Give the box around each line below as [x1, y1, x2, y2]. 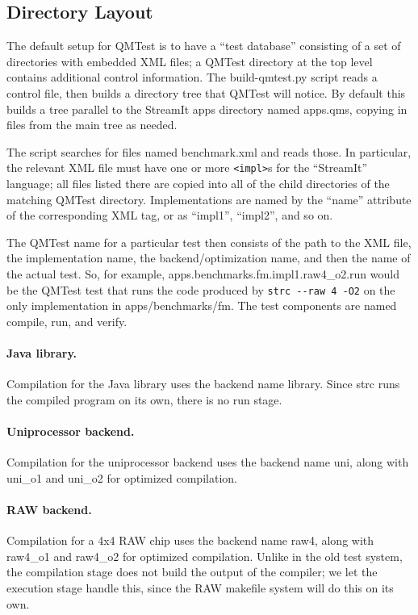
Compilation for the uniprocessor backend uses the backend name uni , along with [6, 454, 409, 471]
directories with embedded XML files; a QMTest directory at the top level [6, 52, 373, 69]
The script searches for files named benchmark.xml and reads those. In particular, [6, 143, 412, 160]
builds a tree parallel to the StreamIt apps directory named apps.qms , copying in [6, 100, 408, 117]
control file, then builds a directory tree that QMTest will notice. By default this [6, 84, 406, 101]
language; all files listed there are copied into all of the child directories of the [6, 175, 390, 192]
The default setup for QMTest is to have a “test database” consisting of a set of [6, 37, 401, 54]
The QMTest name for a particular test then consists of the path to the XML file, [6, 233, 412, 250]
